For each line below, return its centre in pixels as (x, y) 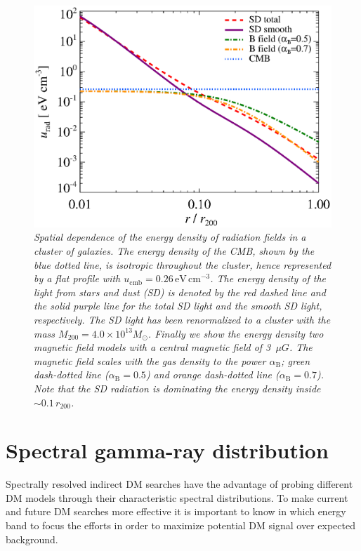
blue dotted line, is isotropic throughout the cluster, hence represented (183, 264)
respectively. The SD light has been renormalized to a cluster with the (182, 319)
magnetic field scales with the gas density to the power (150, 360)
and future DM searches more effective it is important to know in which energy (176, 511)
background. (32, 539)
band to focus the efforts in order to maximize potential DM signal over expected (180, 525)
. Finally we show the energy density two (236, 333)
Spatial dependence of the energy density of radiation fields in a (170, 237)
